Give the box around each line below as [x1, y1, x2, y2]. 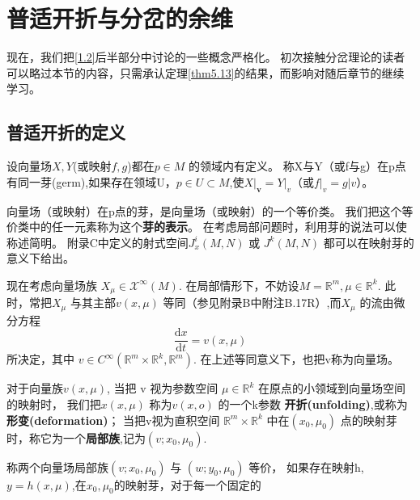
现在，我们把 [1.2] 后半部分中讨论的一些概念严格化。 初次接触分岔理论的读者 [6, 48, 405, 65]
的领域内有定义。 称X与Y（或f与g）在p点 [189, 158, 406, 174]
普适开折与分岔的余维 [6, 2, 234, 35]
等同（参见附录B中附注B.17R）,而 [163, 294, 342, 311]
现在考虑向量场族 [6, 276, 97, 293]
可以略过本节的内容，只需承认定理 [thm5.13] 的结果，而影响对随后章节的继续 [6, 64, 405, 81]
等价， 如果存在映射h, [248, 458, 364, 475]
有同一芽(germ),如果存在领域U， [6, 173, 176, 190]
